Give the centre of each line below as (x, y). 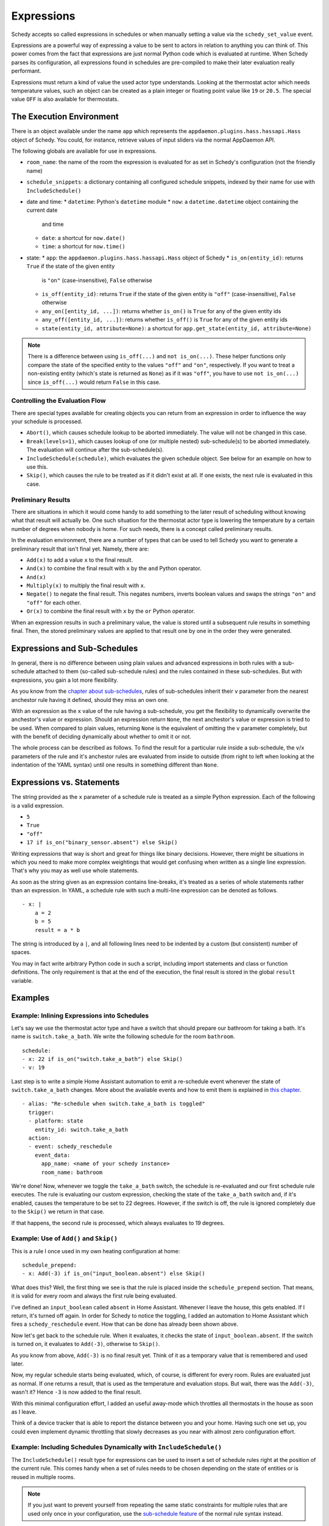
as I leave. (24, 1412)
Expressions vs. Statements (65, 782)
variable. (22, 980)
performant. (26, 71)
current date (42, 210)
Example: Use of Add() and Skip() (65, 1239)
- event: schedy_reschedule (70, 1147)
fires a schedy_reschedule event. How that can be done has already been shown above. (125, 1324)
